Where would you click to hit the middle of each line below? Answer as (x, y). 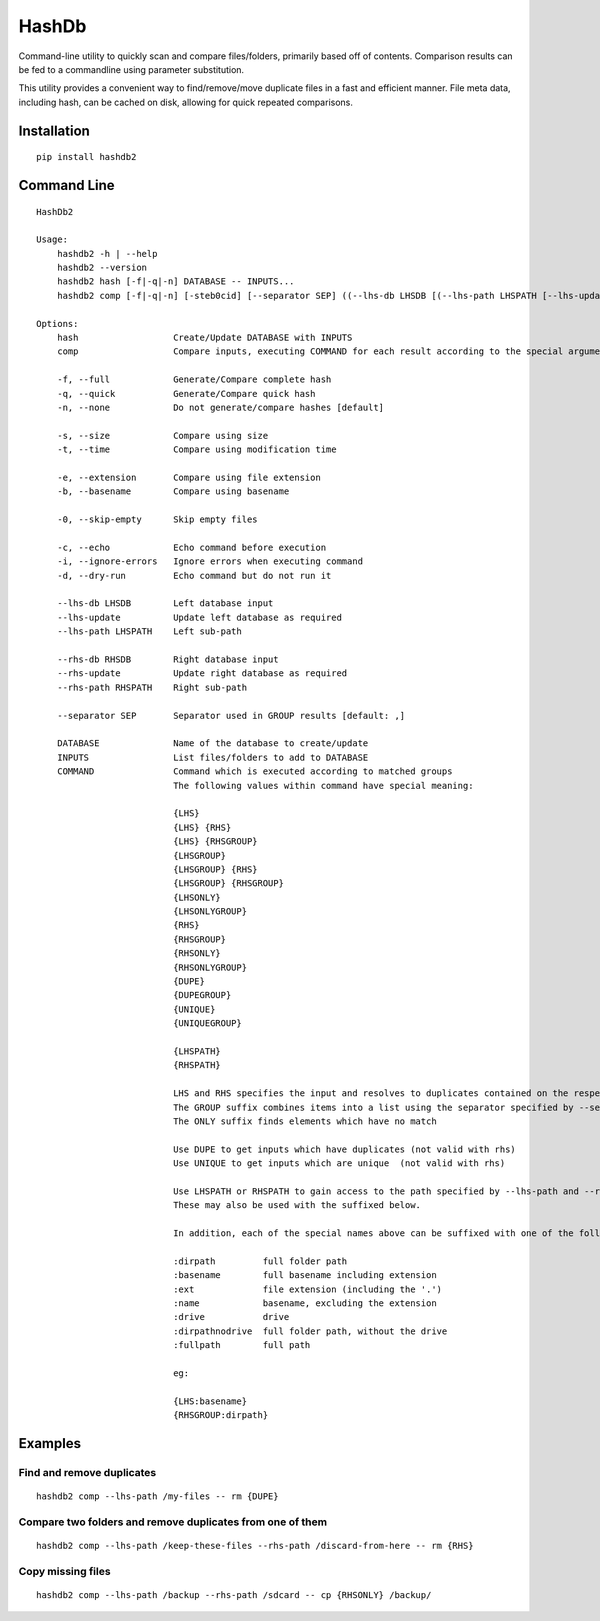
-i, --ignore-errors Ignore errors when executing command (210, 561)
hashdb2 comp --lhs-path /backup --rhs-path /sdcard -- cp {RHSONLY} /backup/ (234, 1595)
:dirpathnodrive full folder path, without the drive (310, 1331)
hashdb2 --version (102, 268)
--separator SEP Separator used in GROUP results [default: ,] (231, 715)
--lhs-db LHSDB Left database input (165, 603)
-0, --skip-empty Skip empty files (157, 519)
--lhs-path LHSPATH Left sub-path (149, 631)
